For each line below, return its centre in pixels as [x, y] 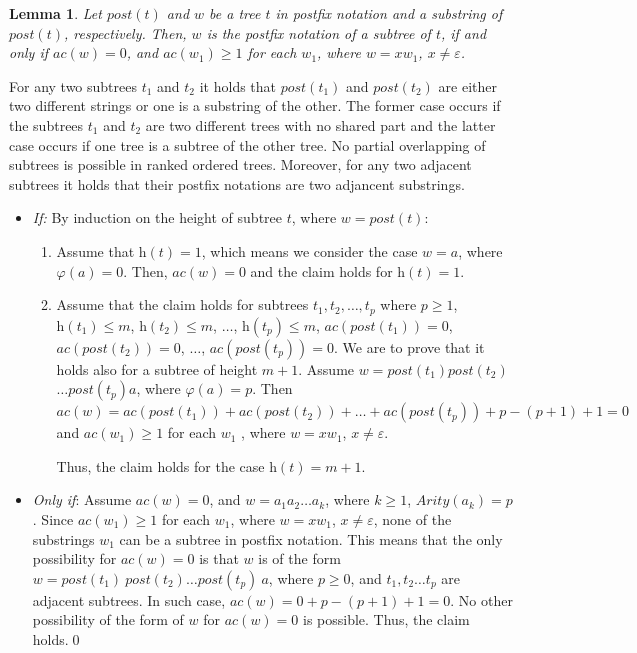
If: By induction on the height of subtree [157, 217]
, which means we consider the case [309, 250]
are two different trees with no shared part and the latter [320, 124]
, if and [463, 32]
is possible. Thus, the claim [386, 619]
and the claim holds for [321, 270]
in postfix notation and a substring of [389, 13]
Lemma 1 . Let [55, 13]
